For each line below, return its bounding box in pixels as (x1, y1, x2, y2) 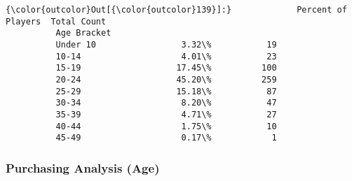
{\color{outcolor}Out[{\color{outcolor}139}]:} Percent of (6, 5, 347, 15)
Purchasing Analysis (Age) (6, 159, 160, 176)
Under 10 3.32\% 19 (55, 39, 277, 50)
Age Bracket (55, 28, 111, 38)
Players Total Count (6, 16, 107, 27)
